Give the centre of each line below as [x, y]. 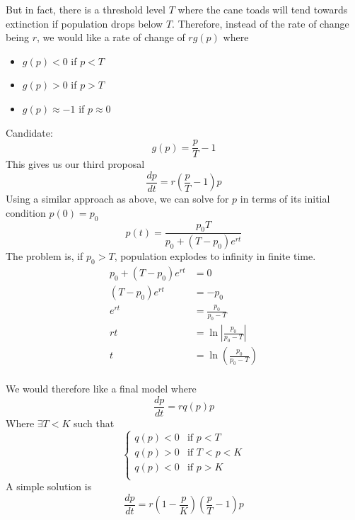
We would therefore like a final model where [101, 389]
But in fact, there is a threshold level [86, 9]
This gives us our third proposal [75, 164]
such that [94, 423]
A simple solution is [49, 486]
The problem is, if [45, 256]
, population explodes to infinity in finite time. [215, 256]
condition [26, 212]
